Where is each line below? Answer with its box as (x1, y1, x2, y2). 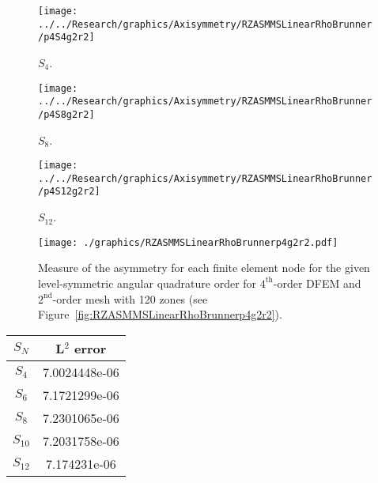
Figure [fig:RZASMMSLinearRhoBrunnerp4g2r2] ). (38, 306, 282, 323)
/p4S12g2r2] (38, 186, 100, 198)
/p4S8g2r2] (38, 108, 95, 120)
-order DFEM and (273, 274, 361, 291)
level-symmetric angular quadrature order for (38, 274, 257, 291)
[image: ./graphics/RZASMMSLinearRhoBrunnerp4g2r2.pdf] (38, 236, 338, 248)
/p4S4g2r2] (38, 32, 95, 43)
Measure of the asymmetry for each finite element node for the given (38, 259, 370, 276)
